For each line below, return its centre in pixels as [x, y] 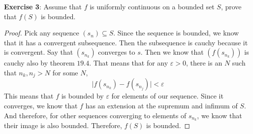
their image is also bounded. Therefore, [63, 125]
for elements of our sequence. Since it [167, 96]
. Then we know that [172, 52]
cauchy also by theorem [39, 63]
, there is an [204, 63]
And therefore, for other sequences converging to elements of [95, 115]
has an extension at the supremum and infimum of [161, 106]
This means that [29, 96]
